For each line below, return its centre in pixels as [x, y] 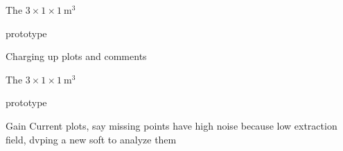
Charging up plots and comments [76, 56]
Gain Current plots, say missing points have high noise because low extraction [171, 125]
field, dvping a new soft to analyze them [91, 139]
